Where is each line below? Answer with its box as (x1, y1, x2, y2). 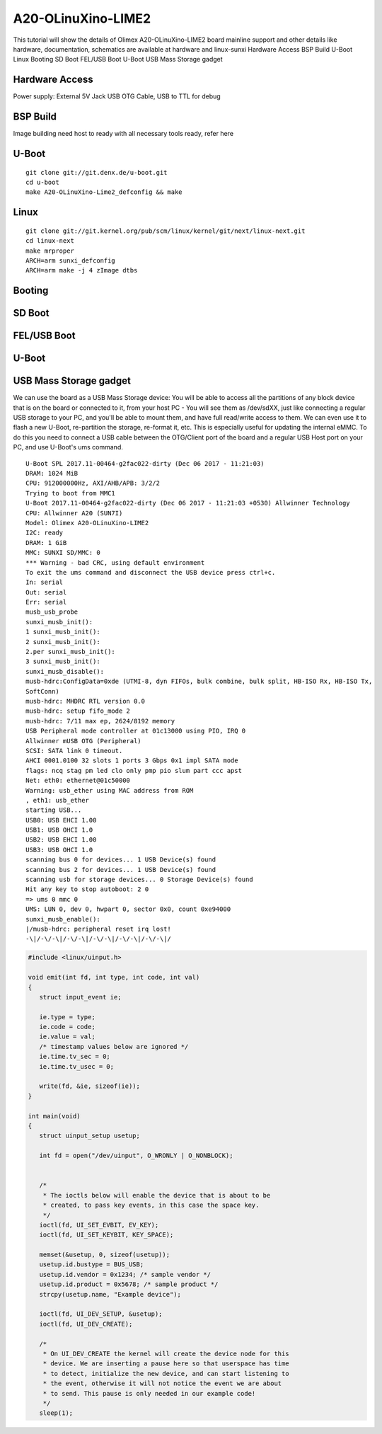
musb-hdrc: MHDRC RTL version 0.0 (25, 697, 145, 705)
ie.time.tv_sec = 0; (39, 1052, 111, 1061)
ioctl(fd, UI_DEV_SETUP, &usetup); (39, 1310, 163, 1318)
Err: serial (25, 598, 67, 607)
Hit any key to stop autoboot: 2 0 (25, 885, 149, 893)
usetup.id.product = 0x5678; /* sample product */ (39, 1280, 219, 1288)
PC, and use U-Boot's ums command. (13, 443, 123, 452)
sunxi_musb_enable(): (25, 915, 100, 923)
